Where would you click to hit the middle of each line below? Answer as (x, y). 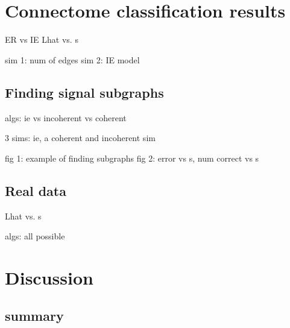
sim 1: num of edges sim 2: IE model (72, 59)
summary (34, 316)
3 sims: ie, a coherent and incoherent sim (80, 138)
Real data (36, 190)
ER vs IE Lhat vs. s (42, 39)
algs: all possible (35, 236)
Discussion (49, 277)
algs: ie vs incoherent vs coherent (66, 117)
